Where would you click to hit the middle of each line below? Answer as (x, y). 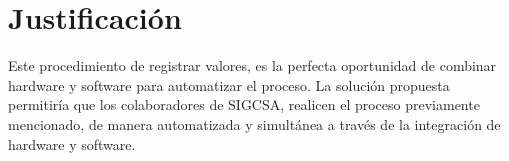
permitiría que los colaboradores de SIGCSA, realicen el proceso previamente (244, 104)
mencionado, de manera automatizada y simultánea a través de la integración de (254, 123)
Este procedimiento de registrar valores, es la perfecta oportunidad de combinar (252, 65)
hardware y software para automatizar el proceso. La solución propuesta (229, 84)
